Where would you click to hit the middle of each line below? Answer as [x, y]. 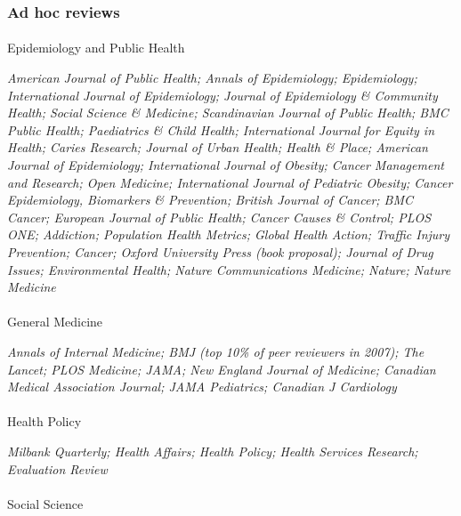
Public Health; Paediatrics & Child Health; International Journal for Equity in [221, 129]
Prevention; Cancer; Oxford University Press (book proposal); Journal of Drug [220, 251]
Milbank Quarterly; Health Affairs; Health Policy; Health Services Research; [213, 451]
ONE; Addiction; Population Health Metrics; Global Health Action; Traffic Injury [229, 234]
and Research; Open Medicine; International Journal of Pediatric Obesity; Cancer [230, 182]
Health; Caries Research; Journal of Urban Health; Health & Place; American [218, 147]
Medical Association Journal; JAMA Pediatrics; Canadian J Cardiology [202, 387]
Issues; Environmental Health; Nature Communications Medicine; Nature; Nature [229, 269]
